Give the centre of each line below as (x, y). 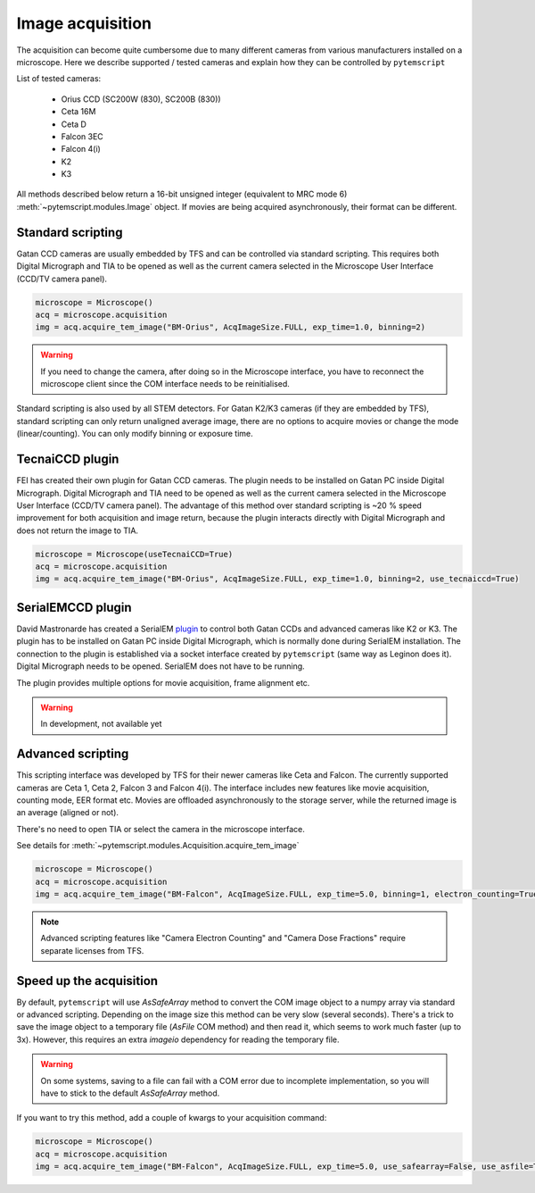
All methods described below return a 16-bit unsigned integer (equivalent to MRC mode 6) (182, 194)
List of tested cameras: (59, 79)
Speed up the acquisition (87, 981)
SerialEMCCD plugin (74, 607)
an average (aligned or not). (68, 813)
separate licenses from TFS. (92, 950)
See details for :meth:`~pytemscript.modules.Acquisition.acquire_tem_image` (158, 846)
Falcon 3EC (82, 136)
